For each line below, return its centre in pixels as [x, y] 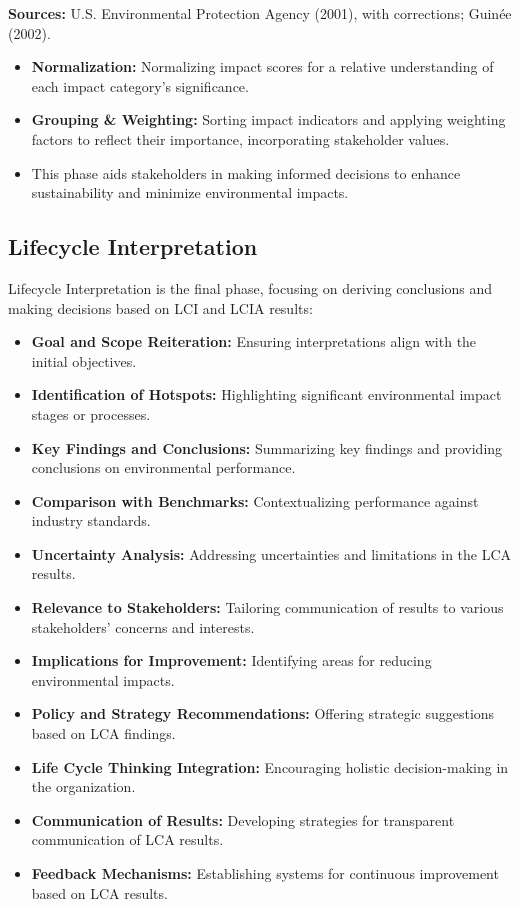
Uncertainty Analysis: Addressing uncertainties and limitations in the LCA [271, 553]
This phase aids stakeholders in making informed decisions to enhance [246, 172]
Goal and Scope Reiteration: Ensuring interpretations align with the [254, 341]
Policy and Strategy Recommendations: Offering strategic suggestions [263, 713]
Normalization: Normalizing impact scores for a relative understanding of [262, 66]
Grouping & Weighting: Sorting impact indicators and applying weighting [268, 119]
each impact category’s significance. [140, 85]
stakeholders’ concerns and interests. [143, 626]
